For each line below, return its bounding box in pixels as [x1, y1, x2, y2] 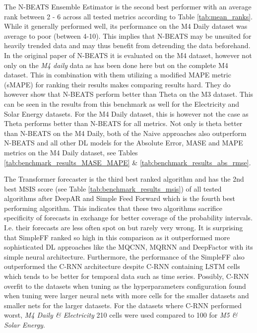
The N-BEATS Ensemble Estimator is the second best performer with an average [4, 1, 252, 11]
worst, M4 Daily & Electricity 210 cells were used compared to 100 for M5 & [4, 310, 238, 320]
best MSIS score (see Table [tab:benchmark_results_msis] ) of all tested [4, 183, 222, 194]
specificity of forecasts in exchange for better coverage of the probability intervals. [4, 212, 253, 223]
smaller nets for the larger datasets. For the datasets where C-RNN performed [4, 300, 242, 310]
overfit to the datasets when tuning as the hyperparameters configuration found [4, 280, 246, 291]
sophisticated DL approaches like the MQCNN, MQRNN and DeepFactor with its [4, 242, 253, 252]
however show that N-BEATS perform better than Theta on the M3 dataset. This [4, 89, 254, 99]
